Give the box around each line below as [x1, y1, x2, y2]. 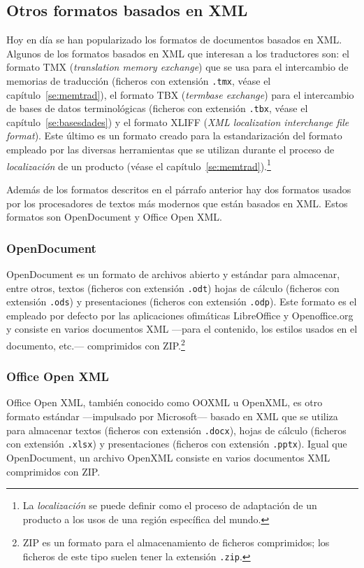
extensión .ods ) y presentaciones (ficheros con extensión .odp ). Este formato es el [6, 294, 357, 309]
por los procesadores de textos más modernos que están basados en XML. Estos [6, 195, 348, 210]
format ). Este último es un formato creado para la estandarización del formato [6, 128, 342, 143]
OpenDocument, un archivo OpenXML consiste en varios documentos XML [6, 450, 330, 464]
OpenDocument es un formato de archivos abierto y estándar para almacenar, [6, 266, 340, 281]
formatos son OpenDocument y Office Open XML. [6, 209, 222, 224]
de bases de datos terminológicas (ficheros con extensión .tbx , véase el [6, 101, 308, 116]
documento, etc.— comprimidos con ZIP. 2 [6, 336, 185, 352]
